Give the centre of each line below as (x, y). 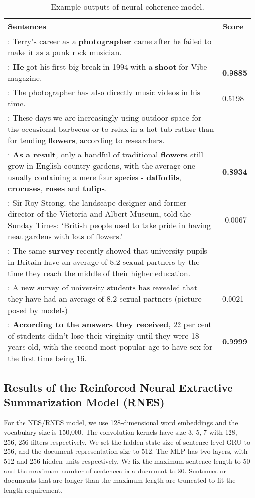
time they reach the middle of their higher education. (99, 273)
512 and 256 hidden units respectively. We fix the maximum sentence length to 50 (127, 460)
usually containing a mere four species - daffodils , (95, 177)
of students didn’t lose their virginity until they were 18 (103, 335)
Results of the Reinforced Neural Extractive (118, 387)
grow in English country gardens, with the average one (102, 166)
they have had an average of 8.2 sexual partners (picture (105, 299)
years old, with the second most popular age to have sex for (110, 347)
